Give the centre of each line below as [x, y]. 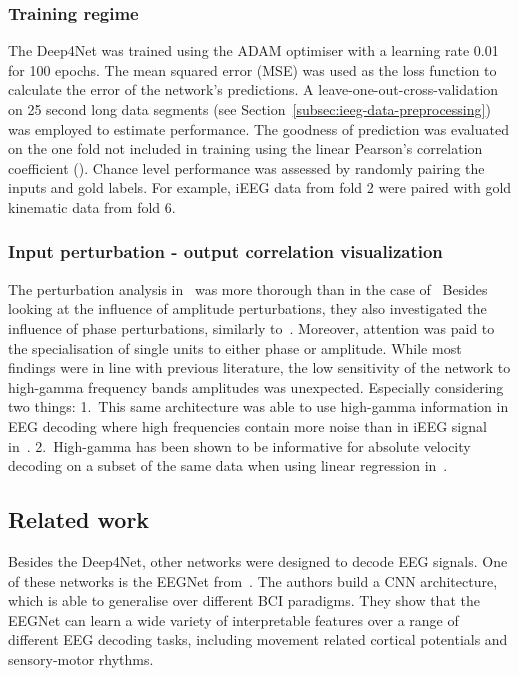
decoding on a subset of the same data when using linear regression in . [228, 465]
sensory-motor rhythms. [81, 658]
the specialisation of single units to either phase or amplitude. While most [235, 347]
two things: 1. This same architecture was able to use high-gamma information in [258, 406]
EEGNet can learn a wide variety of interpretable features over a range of [233, 619]
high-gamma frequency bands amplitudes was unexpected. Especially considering [256, 386]
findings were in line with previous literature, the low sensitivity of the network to [259, 367]
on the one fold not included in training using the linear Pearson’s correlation [245, 148]
